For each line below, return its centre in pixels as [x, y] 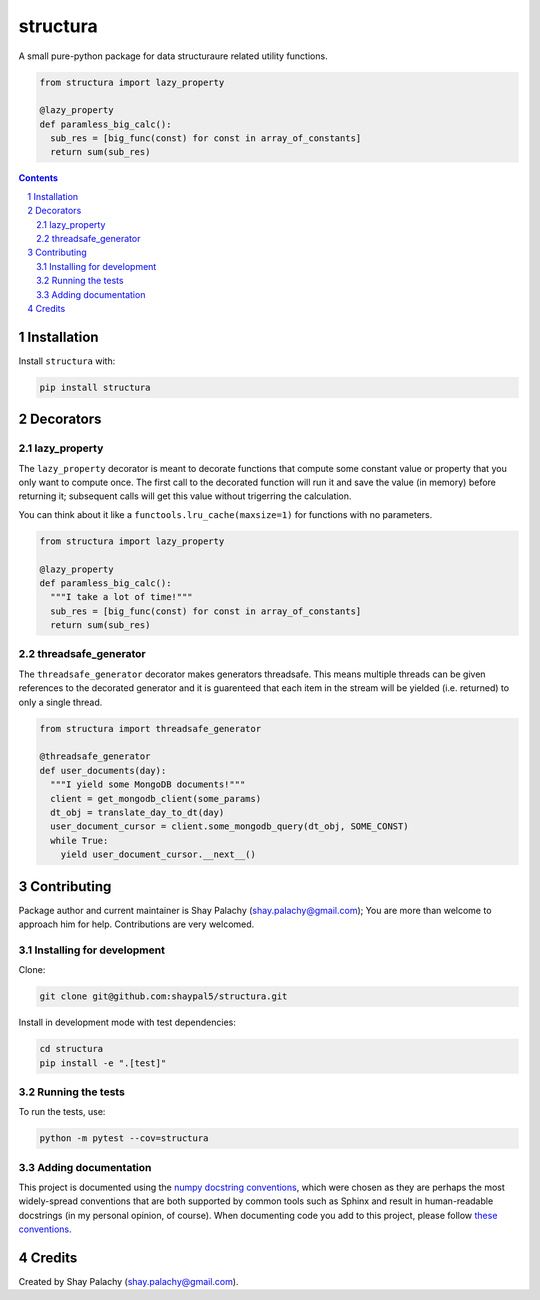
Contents [38, 178]
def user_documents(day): [103, 770]
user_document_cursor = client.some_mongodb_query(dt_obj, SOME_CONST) [229, 826]
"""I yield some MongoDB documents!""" [148, 784]
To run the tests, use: [62, 1112]
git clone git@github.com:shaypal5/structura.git [163, 996]
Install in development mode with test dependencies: [127, 1022]
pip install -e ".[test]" [103, 1063]
